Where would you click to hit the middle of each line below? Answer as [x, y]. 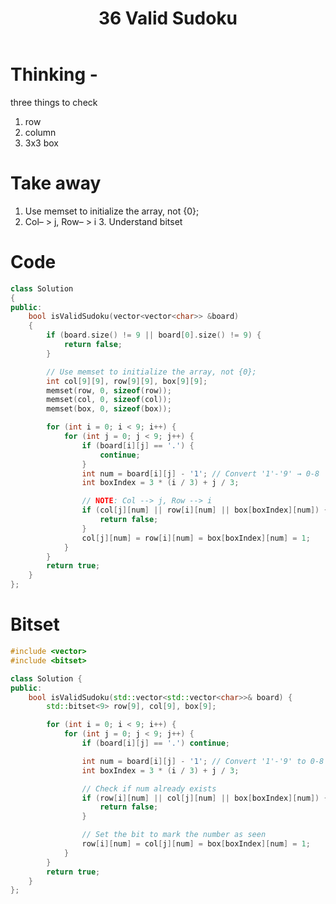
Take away [56, 183]
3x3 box [41, 143]
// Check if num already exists [149, 788]
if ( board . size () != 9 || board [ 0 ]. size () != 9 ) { [154, 335]
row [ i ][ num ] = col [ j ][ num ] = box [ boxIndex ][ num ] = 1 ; [196, 844]
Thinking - [54, 74]
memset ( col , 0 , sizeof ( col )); [109, 400]
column [40, 132]
